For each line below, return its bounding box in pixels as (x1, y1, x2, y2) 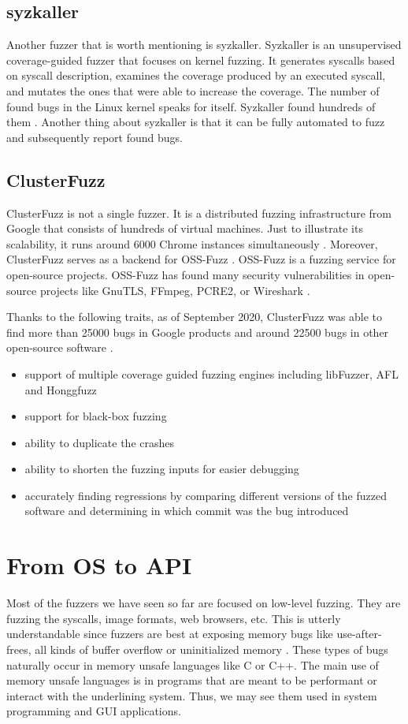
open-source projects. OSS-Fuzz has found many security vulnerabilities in (6, 266, 365, 282)
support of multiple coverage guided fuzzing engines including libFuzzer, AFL (24, 365, 399, 382)
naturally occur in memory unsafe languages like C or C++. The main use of (6, 656, 379, 673)
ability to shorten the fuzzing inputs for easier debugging (24, 461, 299, 477)
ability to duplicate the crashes (24, 434, 174, 450)
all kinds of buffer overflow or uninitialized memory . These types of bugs (35, 640, 388, 657)
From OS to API (6, 549, 192, 581)
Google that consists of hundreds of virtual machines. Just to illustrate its (6, 220, 363, 237)
